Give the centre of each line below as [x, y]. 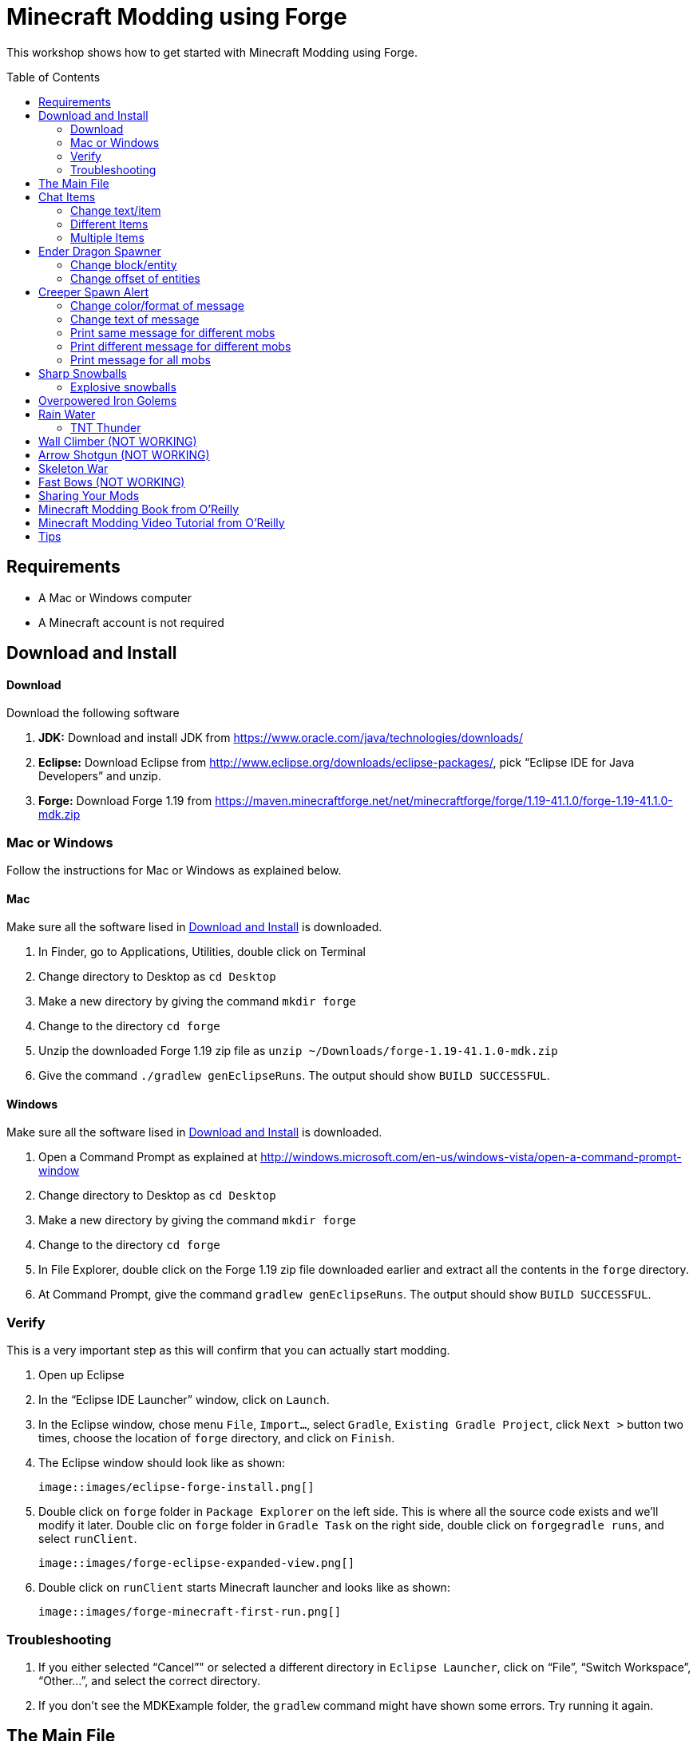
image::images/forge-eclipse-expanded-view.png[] [197, 1563]
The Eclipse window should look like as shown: [162, 1463]
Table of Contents [53, 77]
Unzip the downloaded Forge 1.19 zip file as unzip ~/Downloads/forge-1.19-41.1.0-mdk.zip [298, 1051]
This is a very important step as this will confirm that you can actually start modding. [228, 1350]
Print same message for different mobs [173, 332]
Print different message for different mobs [181, 346]
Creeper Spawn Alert [94, 291]
